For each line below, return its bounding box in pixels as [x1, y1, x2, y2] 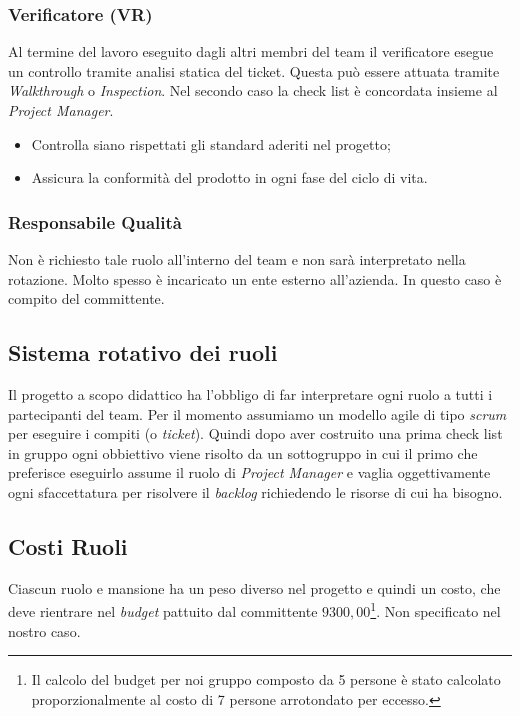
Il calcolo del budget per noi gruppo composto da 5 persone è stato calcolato [31, 669, 501, 690]
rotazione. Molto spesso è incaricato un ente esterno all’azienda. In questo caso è [8, 268, 502, 289]
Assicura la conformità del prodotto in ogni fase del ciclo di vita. [31, 167, 428, 188]
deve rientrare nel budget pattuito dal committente [8, 601, 318, 621]
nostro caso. [8, 620, 81, 641]
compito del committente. [8, 288, 165, 309]
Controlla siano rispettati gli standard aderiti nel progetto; [31, 133, 391, 154]
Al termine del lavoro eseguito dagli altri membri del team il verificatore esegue [8, 41, 494, 62]
